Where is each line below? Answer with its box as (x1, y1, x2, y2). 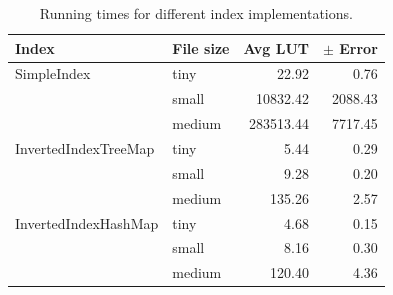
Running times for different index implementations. (39, 3, 353, 23)
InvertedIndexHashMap (15, 212, 159, 233)
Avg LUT (243, 37, 309, 58)
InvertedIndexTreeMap (15, 137, 155, 158)
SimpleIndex (15, 63, 91, 84)
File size (172, 37, 230, 58)
